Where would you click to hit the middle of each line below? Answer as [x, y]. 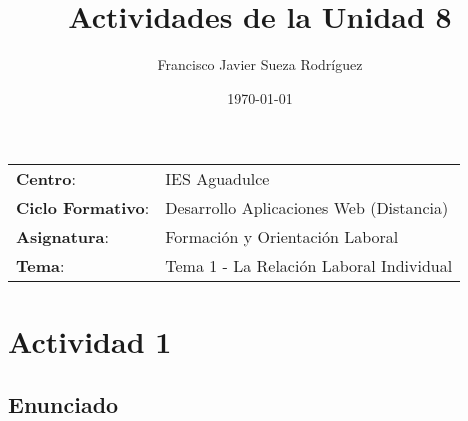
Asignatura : [62, 237]
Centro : [46, 179]
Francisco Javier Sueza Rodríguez [260, 64]
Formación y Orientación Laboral [282, 237]
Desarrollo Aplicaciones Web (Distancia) [307, 208]
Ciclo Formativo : [83, 208]
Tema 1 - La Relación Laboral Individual [309, 266]
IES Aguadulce [217, 179]
